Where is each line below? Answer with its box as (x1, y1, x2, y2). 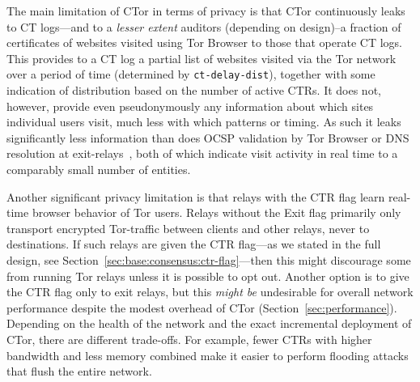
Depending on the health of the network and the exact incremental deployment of (6, 315, 412, 332)
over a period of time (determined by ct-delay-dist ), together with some (6, 66, 375, 83)
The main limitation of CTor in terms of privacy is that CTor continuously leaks (6, 2, 405, 19)
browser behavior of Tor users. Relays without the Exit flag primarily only (32, 204, 401, 221)
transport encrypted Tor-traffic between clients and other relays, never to (6, 219, 370, 236)
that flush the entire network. (6, 363, 152, 380)
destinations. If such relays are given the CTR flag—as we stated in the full (6, 236, 381, 253)
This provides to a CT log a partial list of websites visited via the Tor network (6, 49, 397, 66)
